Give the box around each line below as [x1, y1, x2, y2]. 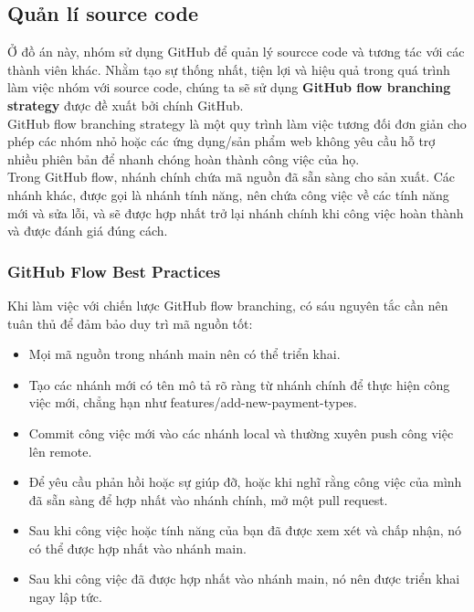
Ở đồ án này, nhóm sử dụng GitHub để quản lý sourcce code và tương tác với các [7, 42, 465, 61]
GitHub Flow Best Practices [7, 259, 221, 282]
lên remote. [28, 441, 92, 460]
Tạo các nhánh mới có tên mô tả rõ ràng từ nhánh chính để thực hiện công [28, 375, 450, 394]
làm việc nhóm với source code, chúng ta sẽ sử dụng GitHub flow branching [7, 78, 451, 97]
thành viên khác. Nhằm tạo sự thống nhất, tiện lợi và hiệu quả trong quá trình [7, 59, 450, 79]
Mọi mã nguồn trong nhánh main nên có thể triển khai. [28, 344, 341, 364]
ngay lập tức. [28, 587, 102, 607]
